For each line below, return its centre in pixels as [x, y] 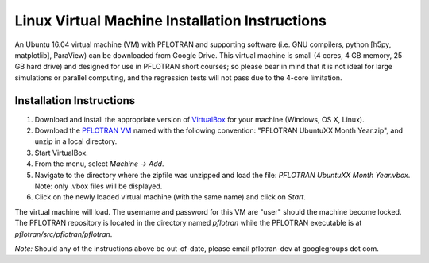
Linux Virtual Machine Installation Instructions [171, 21]
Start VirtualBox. [62, 153]
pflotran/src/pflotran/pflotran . [64, 234]
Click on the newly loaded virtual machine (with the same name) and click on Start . [170, 197]
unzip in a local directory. [76, 141]
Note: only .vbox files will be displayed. [99, 186]
